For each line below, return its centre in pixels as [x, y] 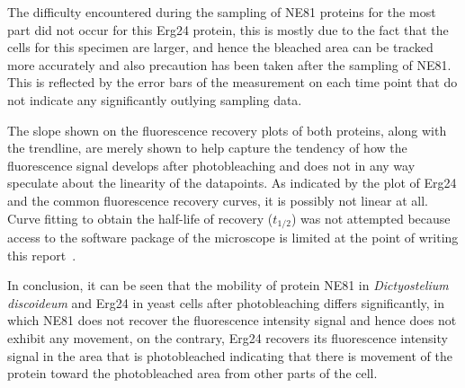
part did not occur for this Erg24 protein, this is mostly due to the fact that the [228, 29]
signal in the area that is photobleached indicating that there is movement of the [230, 355]
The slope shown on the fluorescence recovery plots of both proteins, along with [227, 130]
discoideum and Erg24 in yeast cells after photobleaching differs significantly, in [226, 302]
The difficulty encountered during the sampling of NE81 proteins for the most [222, 12]
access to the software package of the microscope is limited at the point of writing [233, 237]
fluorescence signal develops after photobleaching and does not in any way [211, 165]
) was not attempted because [371, 218]
